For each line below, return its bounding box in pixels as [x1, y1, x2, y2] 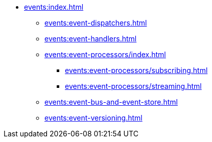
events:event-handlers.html [44, 34, 137, 43]
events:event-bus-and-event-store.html [44, 98, 178, 106]
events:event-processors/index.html [44, 50, 166, 59]
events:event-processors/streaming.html [65, 82, 202, 90]
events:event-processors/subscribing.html [65, 66, 208, 75]
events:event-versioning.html [44, 113, 143, 122]
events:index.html [24, 3, 84, 11]
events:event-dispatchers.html [44, 18, 147, 27]
